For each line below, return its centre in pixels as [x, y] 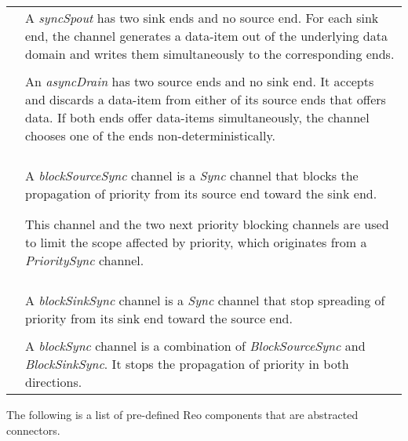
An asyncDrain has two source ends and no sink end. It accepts [200, 81]
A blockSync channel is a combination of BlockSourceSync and [195, 346]
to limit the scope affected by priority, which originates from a [196, 242]
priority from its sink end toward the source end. [159, 318]
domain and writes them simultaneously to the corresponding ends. [210, 54]
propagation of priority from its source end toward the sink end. [201, 193]
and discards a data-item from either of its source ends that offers [206, 99]
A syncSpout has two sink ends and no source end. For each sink [202, 18]
